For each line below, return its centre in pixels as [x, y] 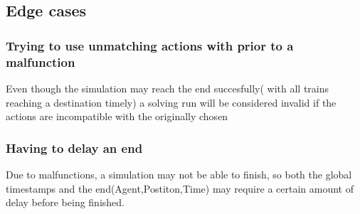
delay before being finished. [65, 202]
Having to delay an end [74, 148]
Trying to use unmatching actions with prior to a [150, 45]
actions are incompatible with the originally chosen [117, 116]
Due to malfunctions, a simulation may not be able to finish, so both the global [179, 174]
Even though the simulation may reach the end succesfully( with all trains [168, 88]
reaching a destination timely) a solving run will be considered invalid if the [171, 102]
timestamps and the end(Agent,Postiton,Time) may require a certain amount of [180, 188]
